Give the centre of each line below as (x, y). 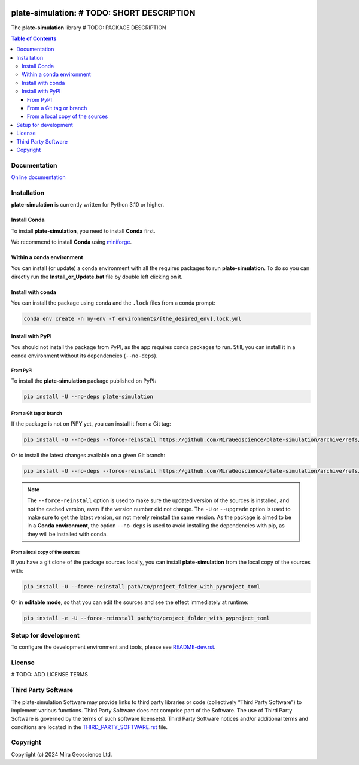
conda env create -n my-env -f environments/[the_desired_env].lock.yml (133, 319)
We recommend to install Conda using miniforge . (72, 242)
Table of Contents (34, 38)
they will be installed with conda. (67, 534)
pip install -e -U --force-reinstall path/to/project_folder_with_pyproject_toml (147, 618)
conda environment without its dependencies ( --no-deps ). (84, 356)
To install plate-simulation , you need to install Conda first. (83, 231)
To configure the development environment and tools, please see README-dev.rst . (113, 647)
